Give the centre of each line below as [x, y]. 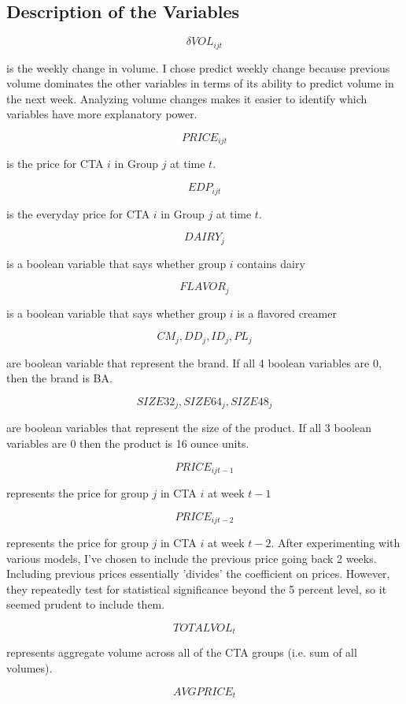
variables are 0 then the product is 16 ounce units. [128, 443]
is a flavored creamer [287, 313]
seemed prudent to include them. [86, 604]
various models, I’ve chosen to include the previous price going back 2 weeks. [192, 558]
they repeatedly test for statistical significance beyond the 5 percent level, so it [197, 589]
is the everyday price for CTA [78, 213]
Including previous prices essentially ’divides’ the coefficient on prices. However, [198, 574]
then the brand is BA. [59, 378]
